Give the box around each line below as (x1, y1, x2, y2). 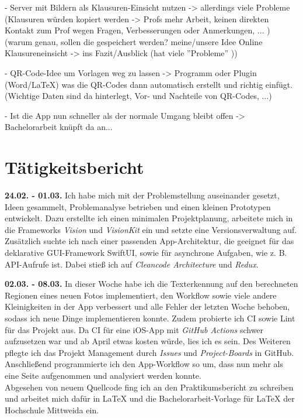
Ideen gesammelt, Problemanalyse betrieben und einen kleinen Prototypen (5, 200, 271, 213)
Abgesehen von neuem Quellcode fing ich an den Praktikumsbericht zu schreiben (5, 381, 294, 393)
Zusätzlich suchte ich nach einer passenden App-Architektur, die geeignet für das (5, 235, 294, 247)
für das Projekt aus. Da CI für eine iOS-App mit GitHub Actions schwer (5, 323, 264, 335)
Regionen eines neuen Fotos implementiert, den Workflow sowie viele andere (5, 289, 277, 301)
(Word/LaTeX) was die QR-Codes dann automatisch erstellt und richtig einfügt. (5, 78, 293, 90)
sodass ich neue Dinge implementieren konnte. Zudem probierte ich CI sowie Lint (5, 312, 295, 324)
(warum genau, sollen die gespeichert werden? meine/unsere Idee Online (5, 35, 263, 47)
